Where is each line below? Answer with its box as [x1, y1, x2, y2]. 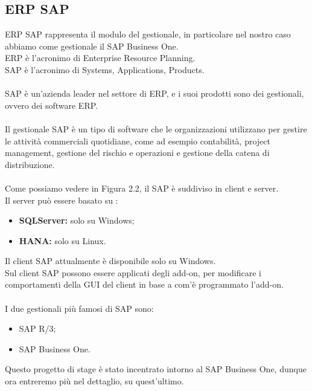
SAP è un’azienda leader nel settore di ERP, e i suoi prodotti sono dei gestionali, [5, 87, 304, 100]
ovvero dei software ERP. [5, 99, 98, 111]
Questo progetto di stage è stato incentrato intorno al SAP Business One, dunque [5, 363, 307, 375]
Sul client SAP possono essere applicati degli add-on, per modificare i [5, 266, 261, 279]
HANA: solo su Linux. [19, 234, 106, 247]
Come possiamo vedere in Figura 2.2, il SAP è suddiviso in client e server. [5, 181, 279, 194]
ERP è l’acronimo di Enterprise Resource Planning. [5, 51, 196, 64]
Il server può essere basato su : [5, 193, 118, 206]
